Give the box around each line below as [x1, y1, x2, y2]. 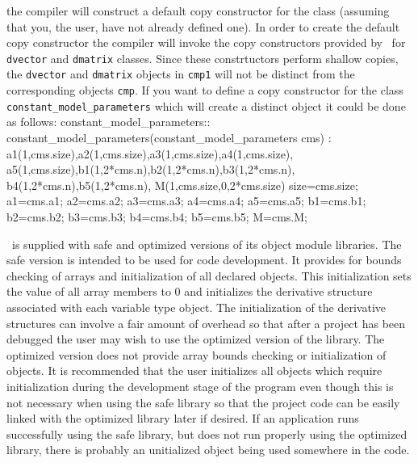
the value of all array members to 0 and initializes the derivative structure [6, 283, 373, 300]
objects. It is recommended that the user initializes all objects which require [6, 362, 382, 379]
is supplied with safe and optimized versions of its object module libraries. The [11, 235, 402, 252]
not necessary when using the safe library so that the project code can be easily [6, 394, 400, 410]
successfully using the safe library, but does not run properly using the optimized [6, 425, 408, 442]
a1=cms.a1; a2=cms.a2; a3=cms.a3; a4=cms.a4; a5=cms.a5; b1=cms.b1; [6, 192, 366, 209]
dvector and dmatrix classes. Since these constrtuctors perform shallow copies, [6, 49, 399, 66]
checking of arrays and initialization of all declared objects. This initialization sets [6, 267, 412, 284]
